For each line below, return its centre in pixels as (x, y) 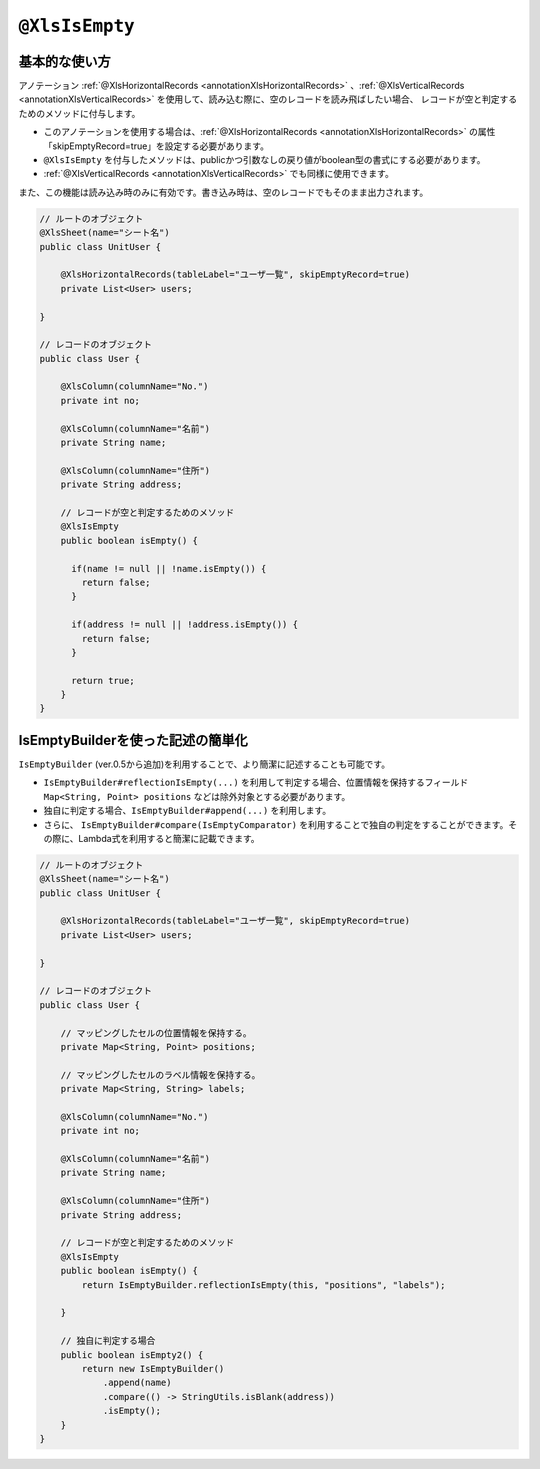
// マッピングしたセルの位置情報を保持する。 (156, 1033)
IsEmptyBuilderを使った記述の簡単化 (133, 740)
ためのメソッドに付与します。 (79, 113)
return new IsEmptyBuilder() (153, 1368)
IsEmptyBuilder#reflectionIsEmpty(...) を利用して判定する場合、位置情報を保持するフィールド (256, 782)
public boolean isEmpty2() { (132, 1354)
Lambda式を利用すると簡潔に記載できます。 (169, 838)
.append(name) (137, 1383)
